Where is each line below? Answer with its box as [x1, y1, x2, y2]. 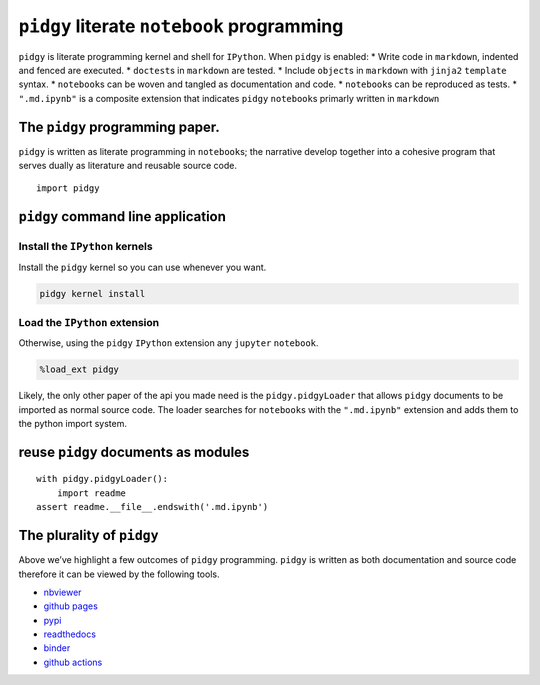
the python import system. [18, 418, 127, 430]
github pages [43, 600, 99, 612]
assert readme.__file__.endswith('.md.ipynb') [36, 501, 269, 513]
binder [43, 642, 71, 654]
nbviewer [43, 586, 82, 598]
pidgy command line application [18, 208, 227, 225]
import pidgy [36, 183, 100, 194]
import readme [56, 487, 127, 499]
